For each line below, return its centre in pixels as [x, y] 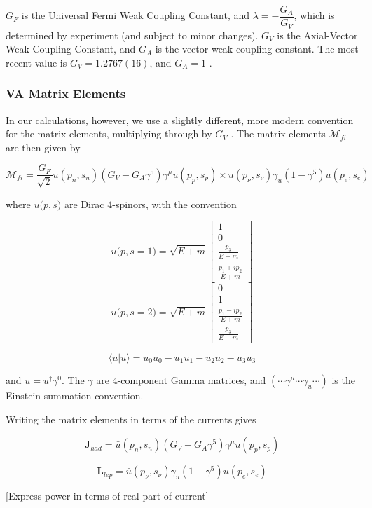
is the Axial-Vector [317, 35]
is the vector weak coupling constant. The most [257, 49]
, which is [314, 15]
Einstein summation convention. [75, 395]
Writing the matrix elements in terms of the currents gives [131, 419]
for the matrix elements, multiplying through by [109, 133]
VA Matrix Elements [66, 94]
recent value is [36, 62]
